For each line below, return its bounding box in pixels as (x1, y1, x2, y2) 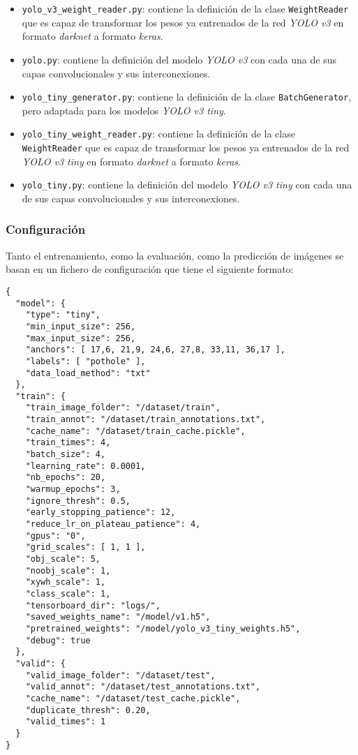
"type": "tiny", (25, 310, 101, 320)
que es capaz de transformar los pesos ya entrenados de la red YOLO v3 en (22, 15, 344, 29)
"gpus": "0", (25, 530, 86, 541)
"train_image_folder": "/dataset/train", (25, 403, 221, 413)
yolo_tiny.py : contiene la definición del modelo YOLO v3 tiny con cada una (22, 177, 352, 192)
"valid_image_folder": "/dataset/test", (25, 670, 216, 680)
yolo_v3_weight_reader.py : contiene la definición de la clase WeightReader (22, 1, 349, 15)
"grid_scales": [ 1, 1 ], (25, 542, 146, 553)
